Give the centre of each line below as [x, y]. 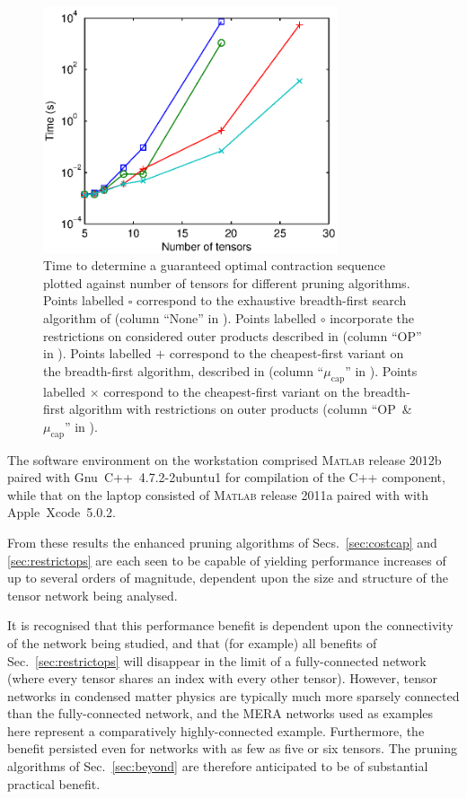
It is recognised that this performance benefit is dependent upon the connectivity [230, 625]
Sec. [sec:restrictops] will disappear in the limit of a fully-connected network [217, 660]
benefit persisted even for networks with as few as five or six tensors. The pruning [232, 748]
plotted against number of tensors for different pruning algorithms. [227, 282]
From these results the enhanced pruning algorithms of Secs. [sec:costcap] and [222, 542]
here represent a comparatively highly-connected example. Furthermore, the [216, 730]
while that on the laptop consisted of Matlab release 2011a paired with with [218, 494]
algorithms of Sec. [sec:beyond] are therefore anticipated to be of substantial [218, 766]
